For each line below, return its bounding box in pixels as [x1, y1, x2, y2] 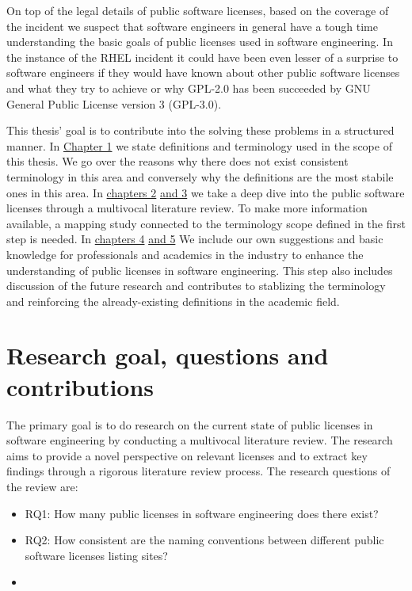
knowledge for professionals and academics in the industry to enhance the [6, 246, 364, 262]
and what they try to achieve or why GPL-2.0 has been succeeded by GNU [6, 79, 371, 96]
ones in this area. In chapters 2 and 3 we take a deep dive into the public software [6, 184, 405, 200]
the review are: [6, 478, 78, 494]
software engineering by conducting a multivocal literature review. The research [6, 432, 393, 448]
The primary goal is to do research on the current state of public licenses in [6, 416, 373, 433]
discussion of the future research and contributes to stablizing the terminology [6, 277, 386, 294]
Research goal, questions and [6, 339, 329, 372]
